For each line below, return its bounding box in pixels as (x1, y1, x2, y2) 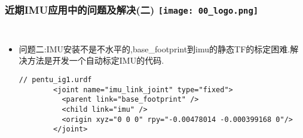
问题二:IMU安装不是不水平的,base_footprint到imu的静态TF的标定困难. (19, 42, 290, 55)
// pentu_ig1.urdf (19, 75, 92, 84)
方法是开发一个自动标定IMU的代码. (27, 54, 164, 67)
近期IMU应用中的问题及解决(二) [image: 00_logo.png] (5, 2, 259, 17)
